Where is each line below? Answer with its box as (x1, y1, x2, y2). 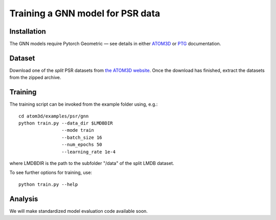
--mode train (61, 128, 95, 133)
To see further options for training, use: (9, 169, 92, 176)
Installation (9, 27, 46, 36)
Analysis (9, 194, 38, 203)
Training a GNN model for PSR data (9, 8, 160, 19)
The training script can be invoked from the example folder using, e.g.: (9, 101, 158, 107)
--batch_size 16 (61, 134, 102, 140)
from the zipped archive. (9, 75, 61, 81)
